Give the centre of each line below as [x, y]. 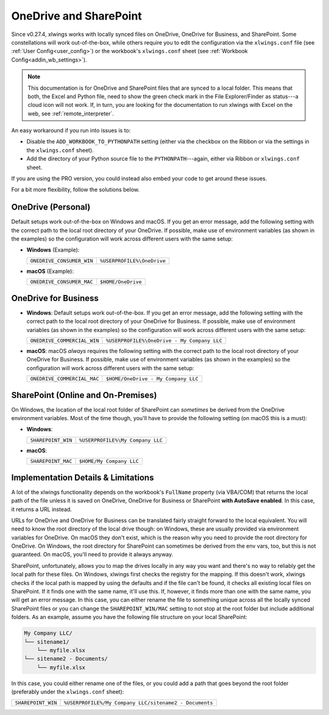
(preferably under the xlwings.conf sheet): [68, 692]
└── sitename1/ [47, 642]
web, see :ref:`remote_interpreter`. [71, 114]
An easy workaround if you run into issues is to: [71, 131]
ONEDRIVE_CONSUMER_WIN [62, 260]
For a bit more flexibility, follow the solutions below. [76, 190]
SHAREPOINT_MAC [51, 461]
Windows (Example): [53, 250]
